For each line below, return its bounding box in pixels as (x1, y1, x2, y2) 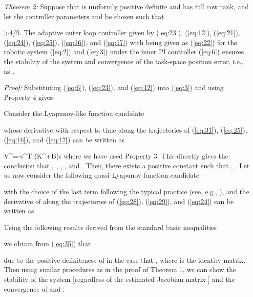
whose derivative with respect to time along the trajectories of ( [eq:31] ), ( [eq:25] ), (4, 124, 247, 135)
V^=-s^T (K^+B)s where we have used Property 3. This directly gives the (4, 151, 229, 161)
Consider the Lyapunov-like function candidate (4, 108, 144, 118)
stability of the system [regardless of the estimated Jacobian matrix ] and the (4, 274, 235, 284)
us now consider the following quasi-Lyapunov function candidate (4, 170, 199, 180)
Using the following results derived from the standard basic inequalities (4, 222, 217, 232)
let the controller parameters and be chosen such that (4, 11, 164, 21)
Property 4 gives (4, 91, 53, 102)
